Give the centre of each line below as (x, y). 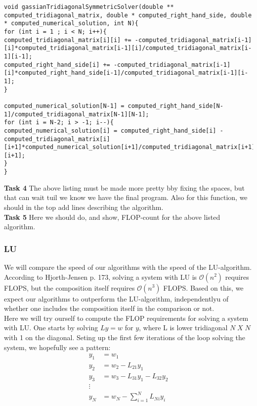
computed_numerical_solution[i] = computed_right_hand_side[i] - (114, 130)
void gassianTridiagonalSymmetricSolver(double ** (89, 7)
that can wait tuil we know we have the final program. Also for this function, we (126, 197)
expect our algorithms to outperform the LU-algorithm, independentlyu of (116, 298)
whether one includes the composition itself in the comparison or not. (109, 308)
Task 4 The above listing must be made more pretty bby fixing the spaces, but (124, 187)
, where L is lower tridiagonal (183, 328)
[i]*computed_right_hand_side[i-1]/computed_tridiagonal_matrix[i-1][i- (126, 73)
